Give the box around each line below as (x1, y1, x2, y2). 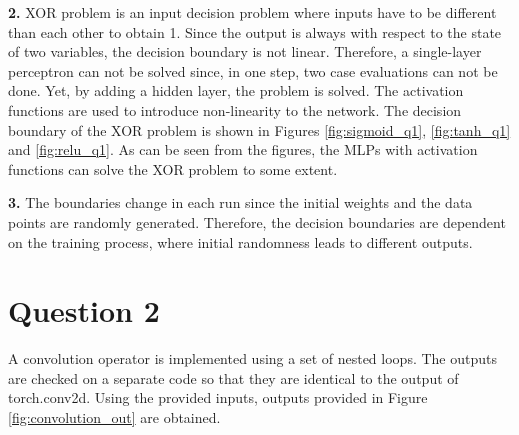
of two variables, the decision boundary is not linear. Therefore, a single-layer (8, 41, 482, 62)
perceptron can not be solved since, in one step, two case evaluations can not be (8, 60, 498, 81)
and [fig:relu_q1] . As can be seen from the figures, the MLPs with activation (8, 139, 478, 160)
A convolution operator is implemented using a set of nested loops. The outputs (8, 348, 497, 369)
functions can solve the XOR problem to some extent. (8, 158, 338, 179)
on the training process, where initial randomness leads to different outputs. (8, 231, 473, 252)
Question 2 (8, 290, 160, 331)
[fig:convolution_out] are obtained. (8, 407, 221, 428)
